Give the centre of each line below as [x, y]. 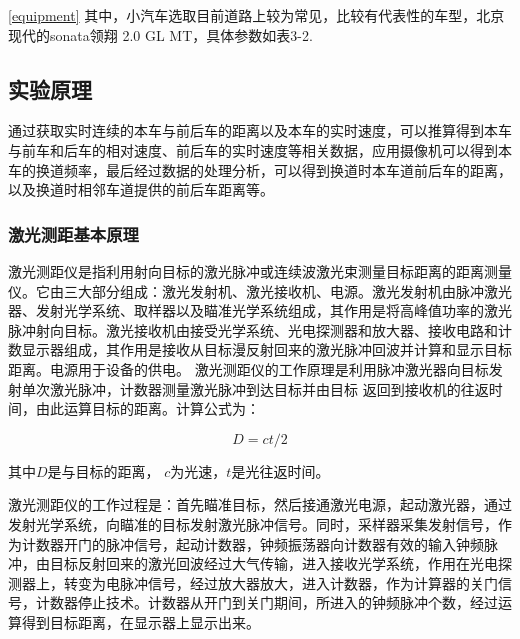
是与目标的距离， [103, 470]
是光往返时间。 [280, 470]
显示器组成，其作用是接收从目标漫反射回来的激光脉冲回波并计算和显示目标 [266, 349]
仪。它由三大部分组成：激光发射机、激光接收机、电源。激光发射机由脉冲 [246, 290]
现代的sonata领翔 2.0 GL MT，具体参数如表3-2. [160, 34]
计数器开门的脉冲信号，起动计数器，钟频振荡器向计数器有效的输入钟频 [252, 543]
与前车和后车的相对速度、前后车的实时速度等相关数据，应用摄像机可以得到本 [260, 149]
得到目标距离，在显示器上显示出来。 [140, 621]
